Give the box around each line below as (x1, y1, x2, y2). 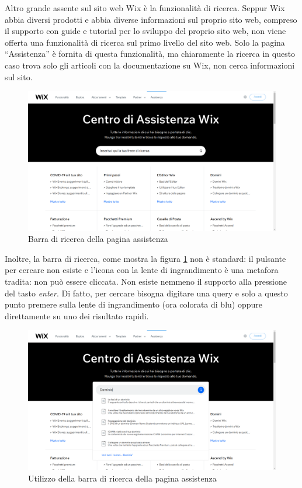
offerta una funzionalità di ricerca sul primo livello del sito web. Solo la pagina (5, 36, 285, 48)
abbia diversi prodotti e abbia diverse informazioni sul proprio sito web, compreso (5, 13, 297, 25)
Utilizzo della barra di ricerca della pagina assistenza (28, 472, 217, 484)
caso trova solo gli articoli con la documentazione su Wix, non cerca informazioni (5, 59, 295, 71)
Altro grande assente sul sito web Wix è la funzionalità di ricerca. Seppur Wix (5, 2, 285, 13)
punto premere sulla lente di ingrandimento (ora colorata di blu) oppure (5, 298, 262, 310)
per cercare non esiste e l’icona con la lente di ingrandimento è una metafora (5, 264, 279, 276)
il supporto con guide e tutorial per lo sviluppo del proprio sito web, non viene (5, 25, 286, 37)
